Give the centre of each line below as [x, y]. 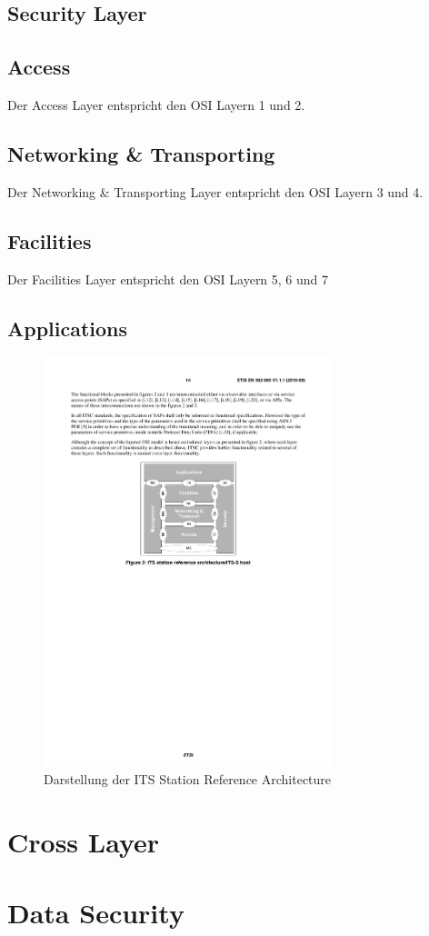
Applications [68, 328]
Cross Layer [84, 841]
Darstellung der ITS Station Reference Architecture [188, 778]
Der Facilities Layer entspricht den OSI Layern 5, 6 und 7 [168, 279]
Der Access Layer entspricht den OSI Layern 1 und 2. [156, 104]
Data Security [96, 913]
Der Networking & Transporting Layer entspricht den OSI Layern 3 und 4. [215, 191]
